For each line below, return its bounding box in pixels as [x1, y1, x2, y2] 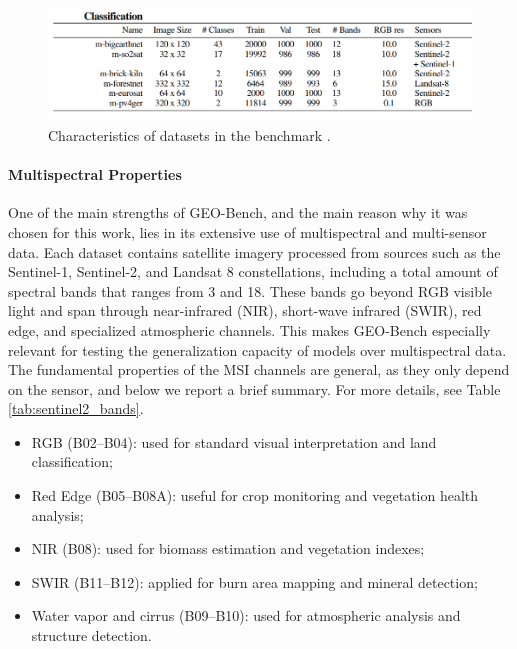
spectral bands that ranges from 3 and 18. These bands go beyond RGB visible [8, 280, 493, 301]
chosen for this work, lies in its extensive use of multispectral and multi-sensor [8, 221, 487, 242]
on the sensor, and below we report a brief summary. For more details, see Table [8, 378, 501, 399]
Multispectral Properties [8, 164, 182, 185]
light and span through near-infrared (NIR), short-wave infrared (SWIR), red [8, 300, 482, 321]
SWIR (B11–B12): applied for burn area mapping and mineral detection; [31, 571, 478, 592]
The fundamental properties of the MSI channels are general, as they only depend [8, 359, 510, 380]
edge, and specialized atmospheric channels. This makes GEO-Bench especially [8, 319, 491, 340]
